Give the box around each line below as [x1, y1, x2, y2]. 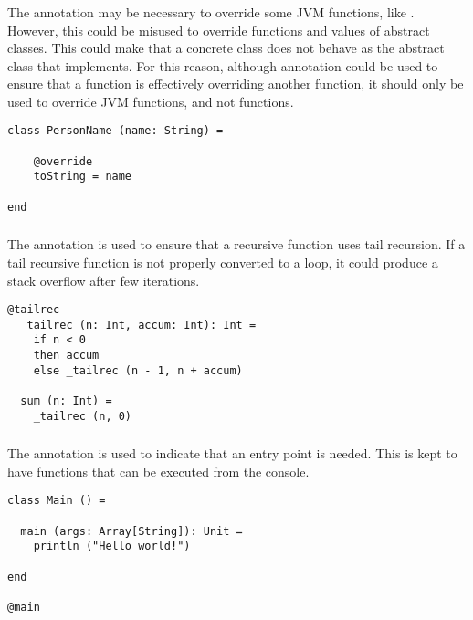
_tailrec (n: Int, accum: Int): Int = [20, 318, 257, 331]
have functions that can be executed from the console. [7, 461, 310, 480]
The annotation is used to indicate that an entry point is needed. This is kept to [7, 444, 457, 463]
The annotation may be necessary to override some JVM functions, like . [7, 2, 415, 21]
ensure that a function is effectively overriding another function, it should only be [7, 74, 464, 93]
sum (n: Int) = [20, 394, 112, 408]
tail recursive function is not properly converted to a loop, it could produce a [7, 252, 438, 271]
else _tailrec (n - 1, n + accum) [33, 363, 243, 377]
